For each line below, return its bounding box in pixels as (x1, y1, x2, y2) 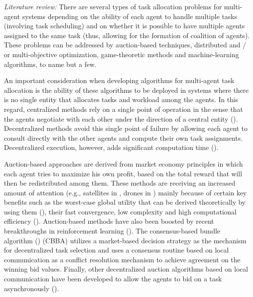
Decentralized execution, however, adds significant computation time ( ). (4, 142, 219, 152)
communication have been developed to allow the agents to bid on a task (4, 274, 222, 284)
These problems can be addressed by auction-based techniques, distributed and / (4, 40, 246, 50)
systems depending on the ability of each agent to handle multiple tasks (22, 11, 237, 21)
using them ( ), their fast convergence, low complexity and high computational (4, 206, 237, 216)
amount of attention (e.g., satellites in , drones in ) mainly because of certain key (4, 187, 247, 197)
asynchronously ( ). (4, 283, 59, 293)
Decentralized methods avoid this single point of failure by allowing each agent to (4, 123, 248, 133)
